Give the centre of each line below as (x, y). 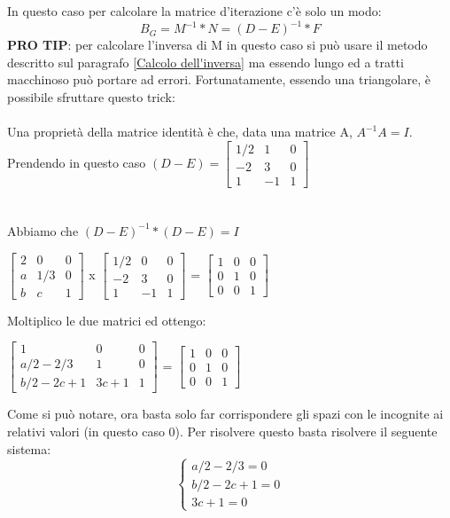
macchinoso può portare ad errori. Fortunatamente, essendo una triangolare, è (219, 79)
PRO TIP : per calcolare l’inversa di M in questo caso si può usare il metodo (217, 45)
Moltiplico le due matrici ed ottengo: (107, 320)
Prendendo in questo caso (77, 162)
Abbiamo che (43, 230)
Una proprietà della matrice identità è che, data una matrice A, (180, 132)
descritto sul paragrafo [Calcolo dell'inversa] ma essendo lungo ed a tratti (206, 62)
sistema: (29, 448)
